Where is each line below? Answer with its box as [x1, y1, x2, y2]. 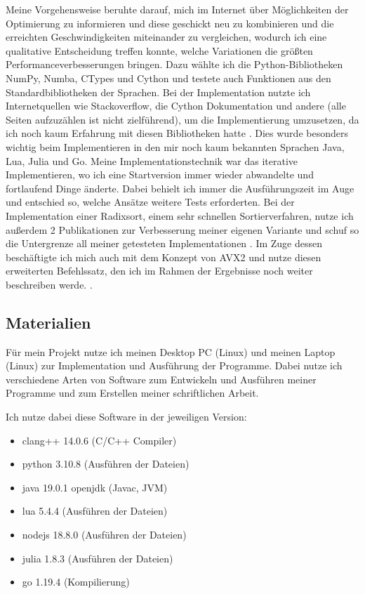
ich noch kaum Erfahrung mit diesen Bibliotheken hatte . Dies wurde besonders [6, 126, 348, 140]
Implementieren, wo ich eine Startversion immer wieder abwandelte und [6, 167, 314, 182]
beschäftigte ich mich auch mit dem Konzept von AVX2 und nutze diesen [6, 249, 321, 264]
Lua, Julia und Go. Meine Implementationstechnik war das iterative [6, 153, 298, 168]
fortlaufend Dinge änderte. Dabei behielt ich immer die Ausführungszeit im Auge [6, 180, 354, 195]
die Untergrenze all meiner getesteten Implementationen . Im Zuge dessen [6, 236, 323, 251]
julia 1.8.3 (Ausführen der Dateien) [22, 550, 173, 565]
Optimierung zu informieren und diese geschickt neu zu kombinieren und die [6, 15, 334, 30]
